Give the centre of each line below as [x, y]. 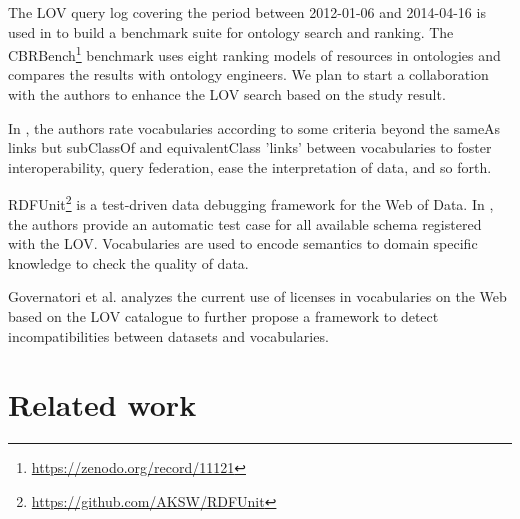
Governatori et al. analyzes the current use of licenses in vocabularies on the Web [257, 296]
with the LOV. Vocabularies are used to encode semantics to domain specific [243, 243]
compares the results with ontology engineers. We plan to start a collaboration [248, 74]
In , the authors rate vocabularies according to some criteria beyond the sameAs [254, 127]
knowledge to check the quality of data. [128, 262]
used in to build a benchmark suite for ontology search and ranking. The [231, 31]
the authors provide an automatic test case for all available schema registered [245, 223]
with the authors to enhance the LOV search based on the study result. [227, 94]
